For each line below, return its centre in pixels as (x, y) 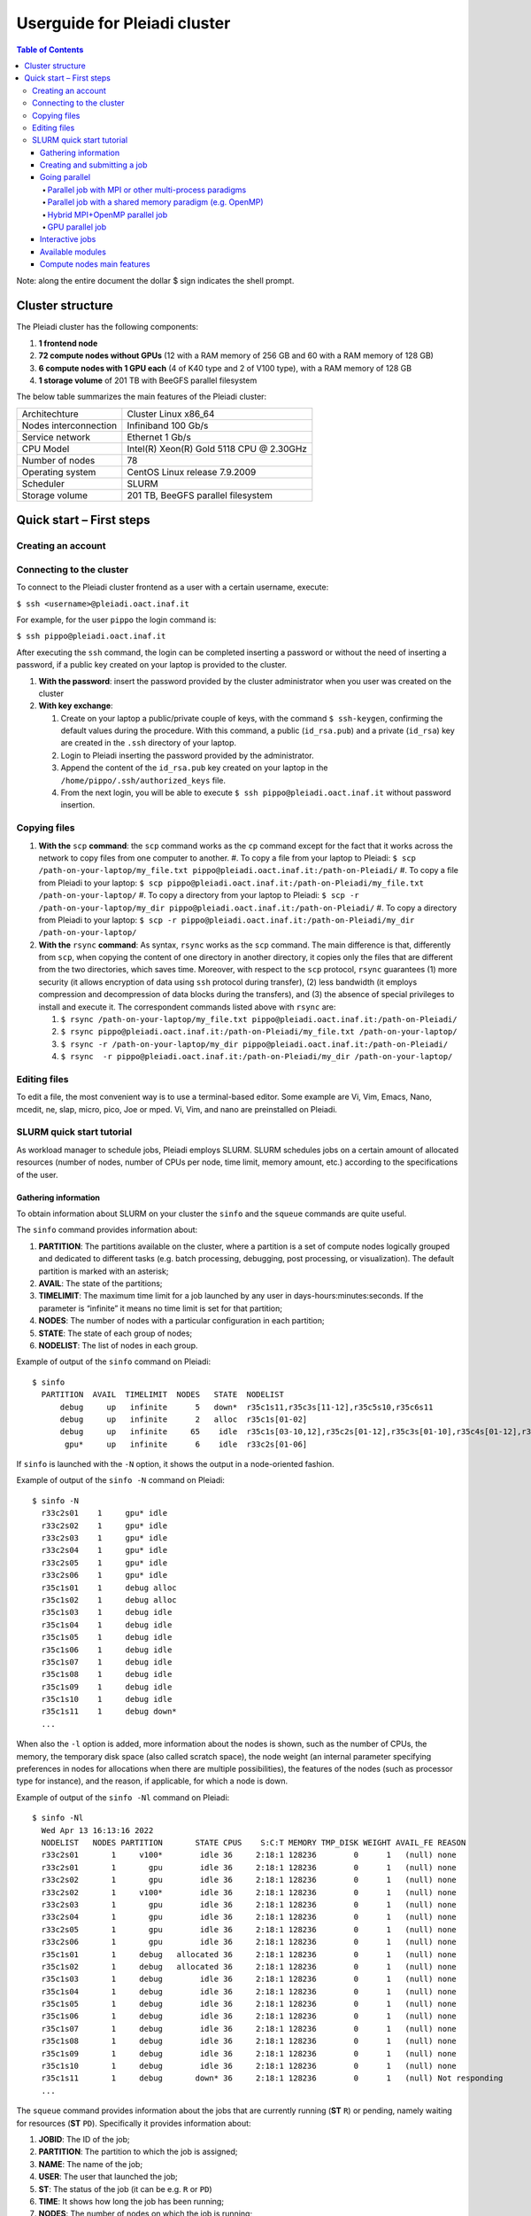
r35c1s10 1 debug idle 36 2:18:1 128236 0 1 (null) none (249, 2066)
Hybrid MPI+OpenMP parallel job (108, 215)
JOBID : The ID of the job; (84, 2139)
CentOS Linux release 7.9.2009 (192, 472)
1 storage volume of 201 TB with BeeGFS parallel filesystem (148, 380)
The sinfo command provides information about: (107, 1230)
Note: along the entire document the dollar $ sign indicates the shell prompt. (155, 280)
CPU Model (46, 449)
